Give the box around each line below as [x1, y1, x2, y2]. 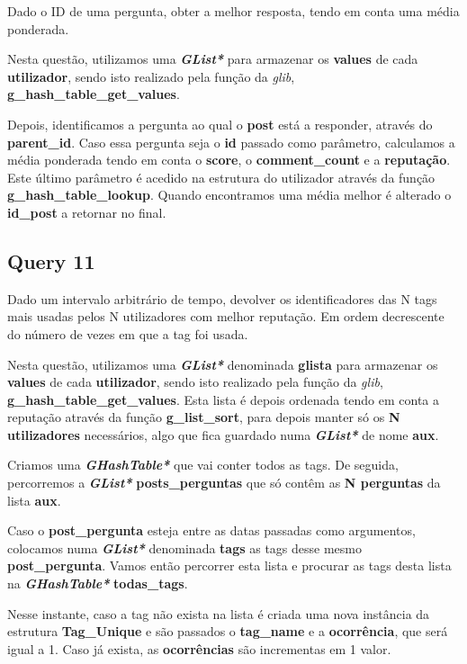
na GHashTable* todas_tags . [7, 574, 188, 593]
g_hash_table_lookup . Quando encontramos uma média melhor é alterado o [7, 185, 452, 204]
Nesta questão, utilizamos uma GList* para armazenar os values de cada [7, 49, 418, 68]
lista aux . [7, 490, 61, 509]
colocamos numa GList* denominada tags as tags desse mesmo [7, 538, 363, 557]
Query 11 [7, 247, 95, 274]
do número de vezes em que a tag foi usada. [7, 324, 248, 343]
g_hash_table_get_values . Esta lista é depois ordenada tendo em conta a [7, 390, 440, 408]
